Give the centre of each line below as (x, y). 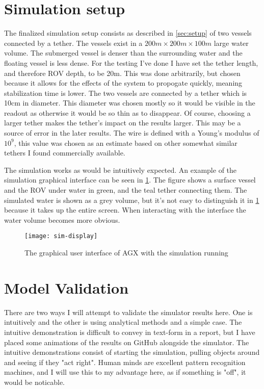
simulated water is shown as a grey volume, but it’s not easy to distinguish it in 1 (132, 200)
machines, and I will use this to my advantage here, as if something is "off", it (125, 372)
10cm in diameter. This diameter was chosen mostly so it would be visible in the (130, 103)
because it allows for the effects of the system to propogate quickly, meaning (123, 83)
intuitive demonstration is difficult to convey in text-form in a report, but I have (130, 332)
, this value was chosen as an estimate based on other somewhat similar (126, 142)
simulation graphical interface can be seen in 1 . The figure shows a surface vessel (130, 180)
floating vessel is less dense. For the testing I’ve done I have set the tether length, (131, 62)
